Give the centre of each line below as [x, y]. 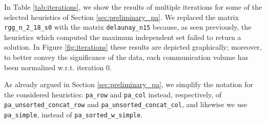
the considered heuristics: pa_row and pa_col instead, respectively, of [113, 94]
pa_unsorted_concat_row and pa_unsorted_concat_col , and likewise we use [126, 104]
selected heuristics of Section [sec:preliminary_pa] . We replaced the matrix [121, 17]
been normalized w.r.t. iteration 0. [58, 67]
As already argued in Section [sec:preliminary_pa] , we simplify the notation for [129, 84]
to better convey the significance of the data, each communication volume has [126, 57]
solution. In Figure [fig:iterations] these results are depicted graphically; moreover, [133, 47]
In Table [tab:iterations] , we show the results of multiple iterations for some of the [133, 7]
